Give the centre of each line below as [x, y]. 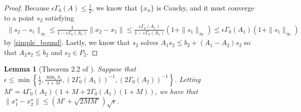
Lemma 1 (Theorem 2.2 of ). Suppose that [70, 69]
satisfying [59, 17]
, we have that [176, 91]
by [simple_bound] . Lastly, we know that [67, 42]
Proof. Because [27, 7]
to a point [19, 17]
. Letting [187, 79]
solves [149, 42]
